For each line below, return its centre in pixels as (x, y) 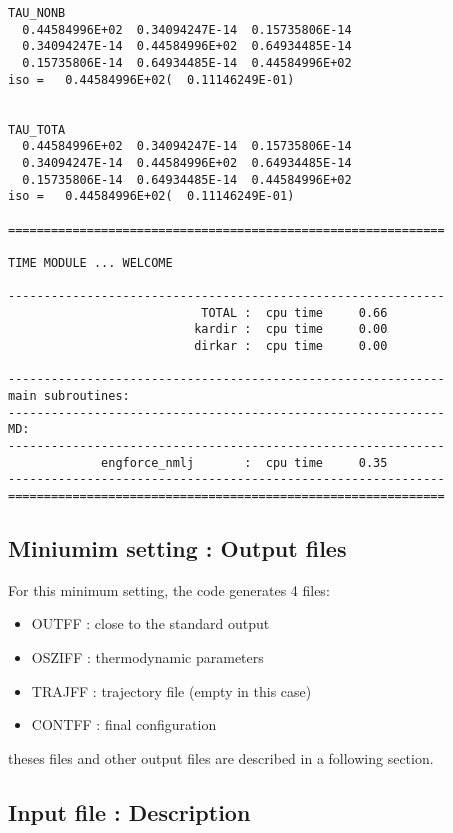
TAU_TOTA (37, 129)
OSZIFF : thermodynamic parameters (147, 657)
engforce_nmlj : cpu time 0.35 (244, 462)
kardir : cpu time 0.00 (291, 329)
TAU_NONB (37, 13)
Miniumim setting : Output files (177, 548)
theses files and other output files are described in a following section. (221, 757)
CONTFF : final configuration (124, 724)
